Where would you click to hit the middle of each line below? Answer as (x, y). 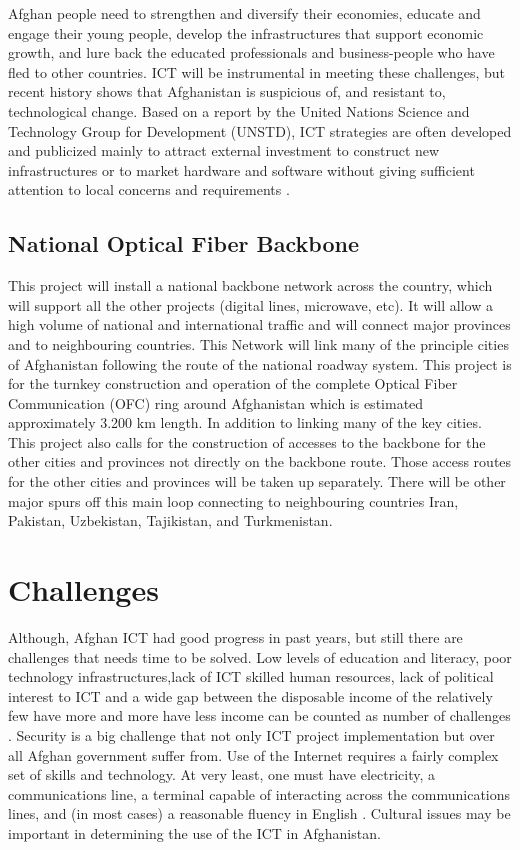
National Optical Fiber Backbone (183, 243)
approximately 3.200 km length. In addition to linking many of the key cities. (245, 422)
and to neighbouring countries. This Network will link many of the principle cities (258, 343)
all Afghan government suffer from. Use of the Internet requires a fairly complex (253, 754)
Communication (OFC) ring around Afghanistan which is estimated (216, 402)
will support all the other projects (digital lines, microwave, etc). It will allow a (250, 304)
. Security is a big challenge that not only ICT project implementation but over (251, 734)
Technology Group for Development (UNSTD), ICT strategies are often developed (260, 130)
